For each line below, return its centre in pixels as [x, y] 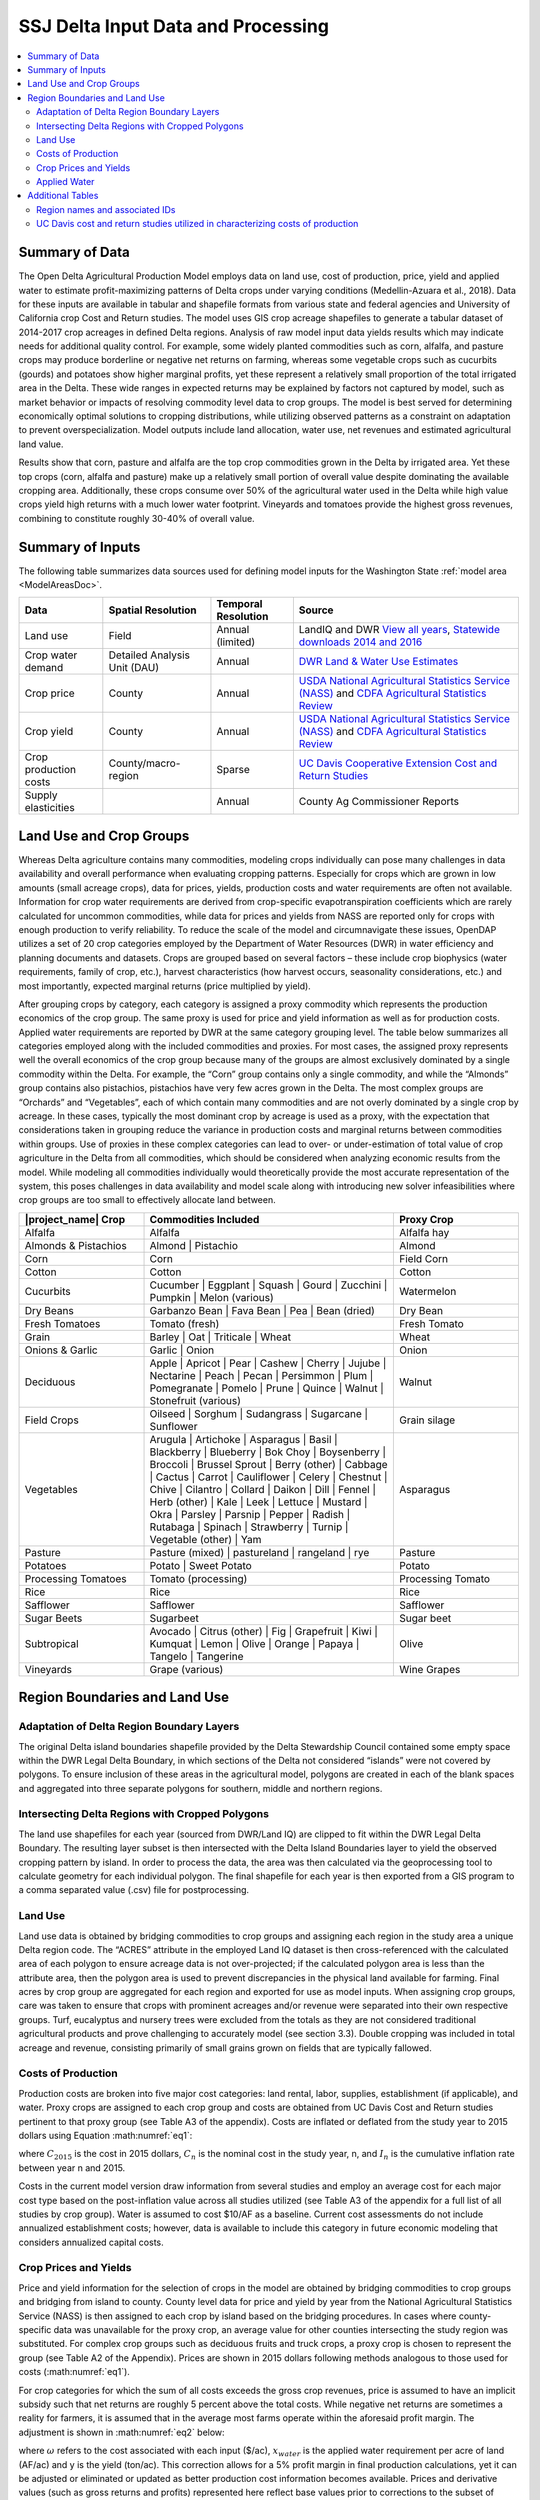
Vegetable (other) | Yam [205, 1539]
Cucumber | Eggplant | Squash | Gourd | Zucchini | [268, 1285]
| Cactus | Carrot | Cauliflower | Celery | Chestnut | [268, 1477]
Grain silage [427, 1420]
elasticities [49, 808]
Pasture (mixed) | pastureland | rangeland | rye [259, 1552]
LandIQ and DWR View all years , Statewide [399, 630]
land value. [41, 444]
